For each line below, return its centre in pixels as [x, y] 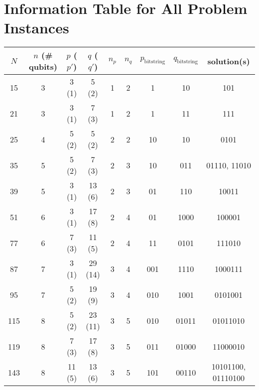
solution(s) [229, 61]
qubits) [43, 67]
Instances [37, 28]
